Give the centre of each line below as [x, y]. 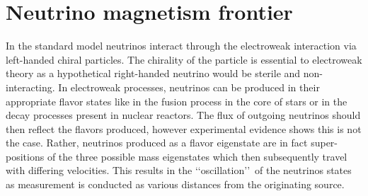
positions [25, 156]
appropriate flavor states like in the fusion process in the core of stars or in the [177, 101]
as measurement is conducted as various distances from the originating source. [175, 184]
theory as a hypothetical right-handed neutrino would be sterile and [153, 73]
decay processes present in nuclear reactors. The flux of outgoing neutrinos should [183, 115]
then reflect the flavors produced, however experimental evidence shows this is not [184, 128]
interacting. [30, 87]
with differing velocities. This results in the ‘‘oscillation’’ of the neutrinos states [179, 170]
